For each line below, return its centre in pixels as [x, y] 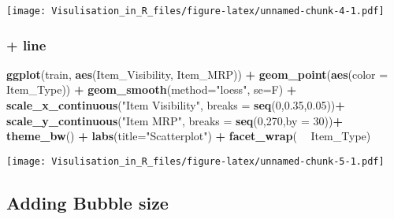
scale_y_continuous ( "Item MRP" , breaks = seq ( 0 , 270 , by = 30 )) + [175, 120]
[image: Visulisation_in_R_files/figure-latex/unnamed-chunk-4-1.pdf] [195, 11]
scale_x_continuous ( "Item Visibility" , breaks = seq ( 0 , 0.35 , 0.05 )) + [176, 105]
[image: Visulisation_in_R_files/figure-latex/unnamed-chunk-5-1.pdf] [195, 161]
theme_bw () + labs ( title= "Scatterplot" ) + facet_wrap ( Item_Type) [189, 136]
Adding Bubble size [87, 202]
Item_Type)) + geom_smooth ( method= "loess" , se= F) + [152, 89]
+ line [26, 45]
